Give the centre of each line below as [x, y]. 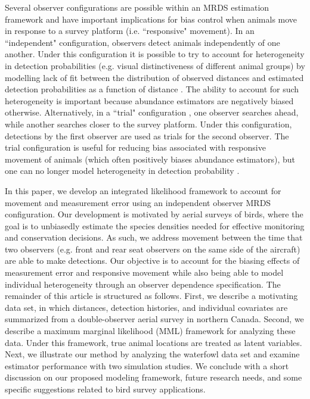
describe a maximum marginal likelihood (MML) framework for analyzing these [150, 331]
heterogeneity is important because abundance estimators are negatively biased [149, 100]
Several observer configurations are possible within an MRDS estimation [137, 7]
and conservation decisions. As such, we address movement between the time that [154, 237]
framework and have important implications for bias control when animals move [151, 19]
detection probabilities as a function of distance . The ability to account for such [152, 89]
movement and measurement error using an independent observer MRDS [138, 202]
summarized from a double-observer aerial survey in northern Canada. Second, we [154, 319]
